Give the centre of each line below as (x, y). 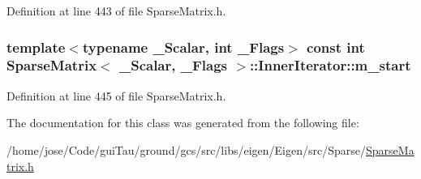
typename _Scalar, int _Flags (183, 47)
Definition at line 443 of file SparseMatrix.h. (116, 11)
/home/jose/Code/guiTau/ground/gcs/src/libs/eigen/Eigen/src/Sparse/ (187, 149)
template (36, 47)
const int (336, 47)
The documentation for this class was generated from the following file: (183, 123)
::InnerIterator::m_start (330, 65)
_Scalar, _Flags (173, 65)
